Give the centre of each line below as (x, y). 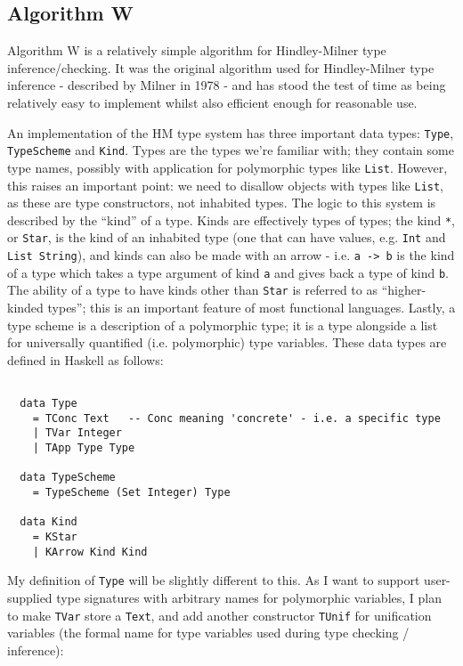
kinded (25, 308)
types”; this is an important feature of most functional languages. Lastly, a (252, 308)
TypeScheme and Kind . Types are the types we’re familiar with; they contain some (231, 150)
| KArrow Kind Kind (90, 552)
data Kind (49, 522)
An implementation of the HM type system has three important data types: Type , (231, 132)
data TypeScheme (68, 478)
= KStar (55, 537)
